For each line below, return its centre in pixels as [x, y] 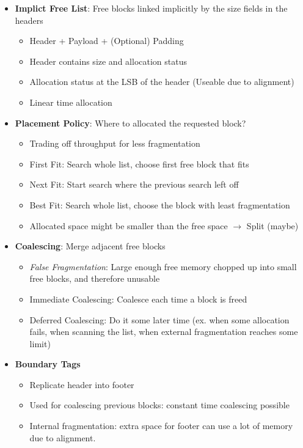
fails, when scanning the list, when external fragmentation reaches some [164, 332]
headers [29, 20]
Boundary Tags [48, 364]
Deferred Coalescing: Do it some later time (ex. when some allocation [159, 319]
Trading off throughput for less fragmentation [115, 143]
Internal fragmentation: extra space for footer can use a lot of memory [161, 426]
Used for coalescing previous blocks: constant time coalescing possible [159, 405]
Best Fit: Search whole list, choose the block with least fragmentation [160, 204]
